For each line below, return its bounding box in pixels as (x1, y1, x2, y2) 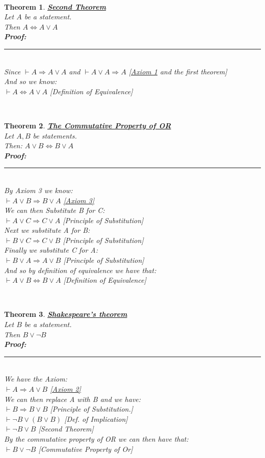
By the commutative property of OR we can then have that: (4, 433, 189, 444)
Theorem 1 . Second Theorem (4, 1, 106, 12)
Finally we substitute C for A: (4, 245, 98, 255)
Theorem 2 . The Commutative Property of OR (4, 120, 171, 130)
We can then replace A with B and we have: (4, 393, 141, 404)
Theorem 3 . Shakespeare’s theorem (4, 309, 127, 319)
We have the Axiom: (4, 373, 67, 384)
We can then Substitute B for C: (4, 205, 105, 215)
